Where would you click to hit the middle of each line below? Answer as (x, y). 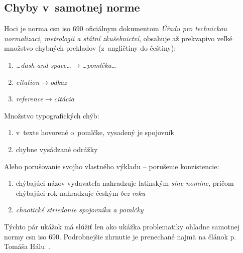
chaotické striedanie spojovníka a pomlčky (80, 210)
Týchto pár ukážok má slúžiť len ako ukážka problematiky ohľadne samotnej (122, 226)
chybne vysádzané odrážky (57, 149)
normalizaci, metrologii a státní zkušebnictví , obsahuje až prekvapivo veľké (118, 38)
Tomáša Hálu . (27, 246)
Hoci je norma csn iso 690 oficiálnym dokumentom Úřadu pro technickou (115, 28)
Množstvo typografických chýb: (52, 115)
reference (29, 99)
